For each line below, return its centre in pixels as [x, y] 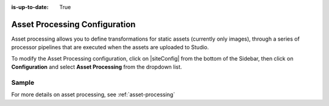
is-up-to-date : [30, 7]
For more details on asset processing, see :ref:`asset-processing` [93, 94]
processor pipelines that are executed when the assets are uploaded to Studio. [110, 47]
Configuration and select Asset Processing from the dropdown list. [97, 67]
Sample [23, 82]
